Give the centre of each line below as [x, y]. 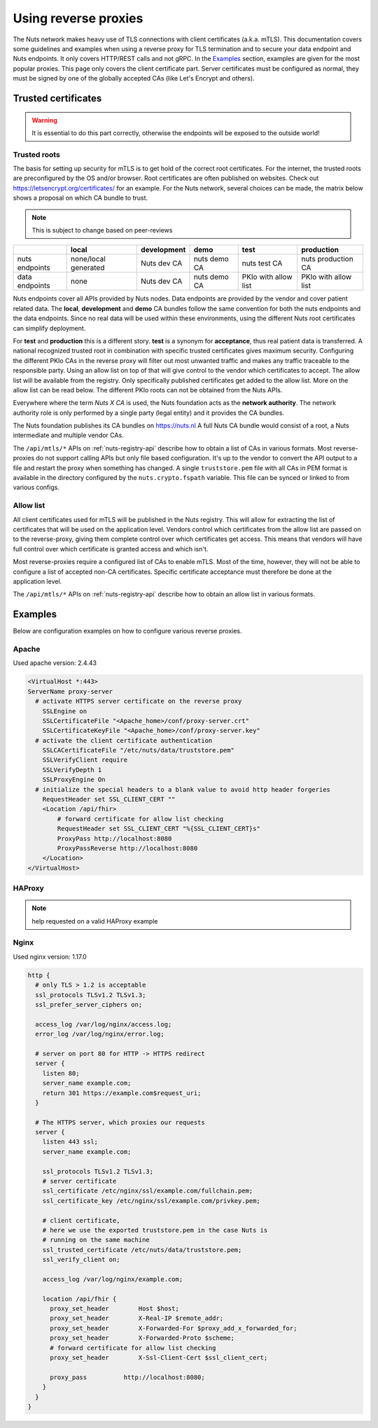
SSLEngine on [65, 711]
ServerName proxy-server [70, 691]
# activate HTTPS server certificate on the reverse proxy [139, 701]
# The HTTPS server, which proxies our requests [120, 1122]
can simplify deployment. [49, 328]
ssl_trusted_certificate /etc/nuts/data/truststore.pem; [142, 1250]
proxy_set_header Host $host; [115, 1309]
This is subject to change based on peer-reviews [102, 230]
